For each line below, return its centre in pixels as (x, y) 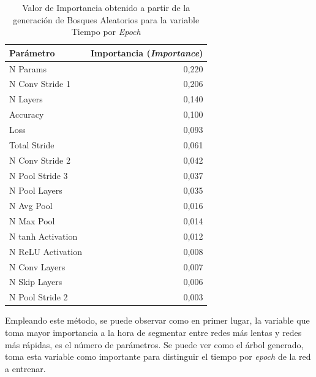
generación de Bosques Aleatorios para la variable (106, 19)
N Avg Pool (31, 206)
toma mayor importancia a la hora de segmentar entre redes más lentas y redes (153, 332)
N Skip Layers (36, 282)
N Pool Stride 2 (39, 297)
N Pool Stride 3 (39, 175)
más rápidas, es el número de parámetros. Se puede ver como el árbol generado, (154, 344)
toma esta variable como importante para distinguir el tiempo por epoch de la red (158, 356)
